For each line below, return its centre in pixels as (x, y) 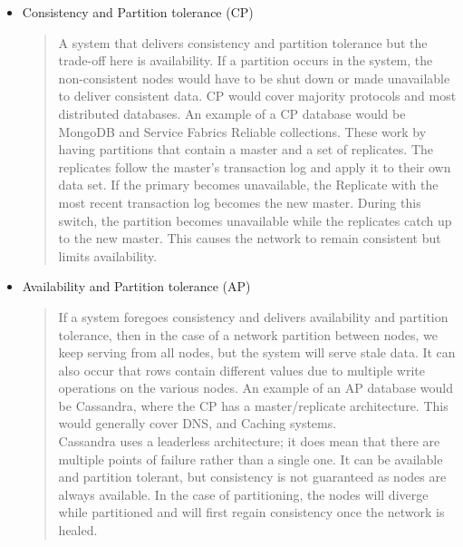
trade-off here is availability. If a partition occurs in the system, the (246, 60)
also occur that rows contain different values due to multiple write (242, 370)
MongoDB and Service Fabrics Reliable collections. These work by (242, 131)
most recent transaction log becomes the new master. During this (240, 202)
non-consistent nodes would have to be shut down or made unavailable (254, 78)
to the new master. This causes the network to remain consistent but (250, 238)
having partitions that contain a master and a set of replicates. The (246, 149)
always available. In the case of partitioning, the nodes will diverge (243, 494)
